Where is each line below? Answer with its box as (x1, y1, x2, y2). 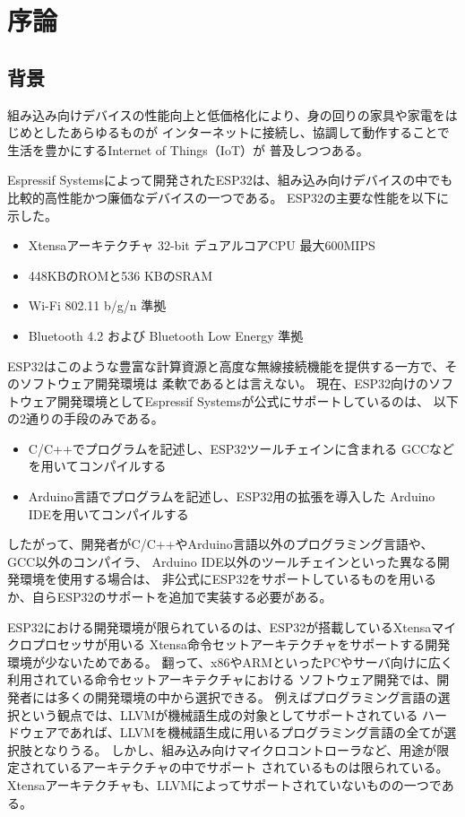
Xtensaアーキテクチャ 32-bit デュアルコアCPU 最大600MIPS (28, 236, 375, 255)
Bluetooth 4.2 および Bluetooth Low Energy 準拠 (28, 326, 304, 344)
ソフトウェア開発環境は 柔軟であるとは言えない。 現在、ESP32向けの (19, 374, 429, 393)
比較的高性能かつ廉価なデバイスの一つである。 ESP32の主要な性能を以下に (7, 187, 449, 206)
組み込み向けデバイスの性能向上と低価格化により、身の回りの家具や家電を (7, 105, 445, 124)
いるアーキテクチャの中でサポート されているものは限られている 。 (56, 758, 449, 777)
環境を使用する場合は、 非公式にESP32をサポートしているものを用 (19, 569, 412, 588)
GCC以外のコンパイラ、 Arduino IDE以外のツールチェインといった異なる (7, 552, 437, 570)
